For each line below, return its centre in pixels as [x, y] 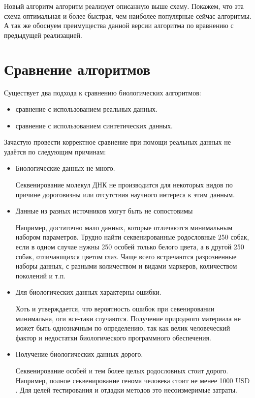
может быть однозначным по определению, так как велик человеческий [123, 328]
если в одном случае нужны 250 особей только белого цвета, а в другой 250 [130, 247]
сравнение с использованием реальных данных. [86, 109]
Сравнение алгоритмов [77, 69]
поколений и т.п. [41, 275]
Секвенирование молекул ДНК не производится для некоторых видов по [124, 185]
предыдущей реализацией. [43, 35]
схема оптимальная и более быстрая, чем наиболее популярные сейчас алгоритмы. [128, 15]
